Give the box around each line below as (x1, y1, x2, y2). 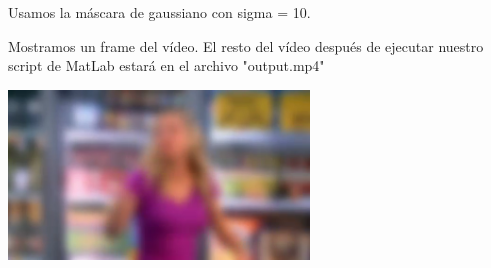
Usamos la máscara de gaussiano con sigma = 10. (8, 2, 311, 22)
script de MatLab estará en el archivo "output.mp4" (8, 55, 325, 76)
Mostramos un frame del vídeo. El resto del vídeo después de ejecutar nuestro (8, 35, 484, 56)
